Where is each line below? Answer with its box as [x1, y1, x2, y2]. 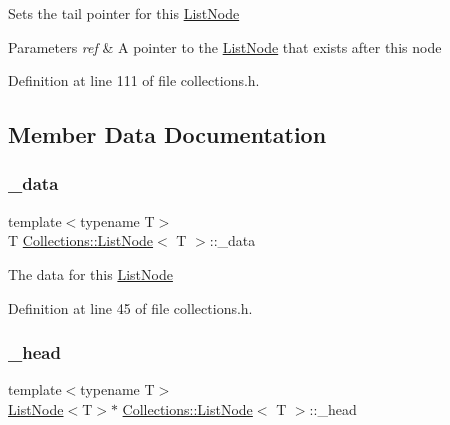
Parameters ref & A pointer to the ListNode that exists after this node [8, 36, 442, 57]
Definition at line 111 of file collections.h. [8, 70, 260, 91]
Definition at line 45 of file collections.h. [8, 297, 253, 318]
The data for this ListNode [8, 263, 173, 284]
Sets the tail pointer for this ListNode [8, 3, 240, 23]
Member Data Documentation [8, 119, 327, 150]
